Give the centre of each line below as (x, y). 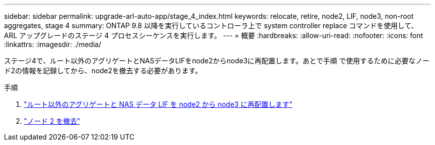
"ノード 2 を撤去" (52, 121)
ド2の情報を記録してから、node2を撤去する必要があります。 (103, 71)
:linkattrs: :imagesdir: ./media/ (53, 44)
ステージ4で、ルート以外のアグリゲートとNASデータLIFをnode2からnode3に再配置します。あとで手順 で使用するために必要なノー (217, 61)
